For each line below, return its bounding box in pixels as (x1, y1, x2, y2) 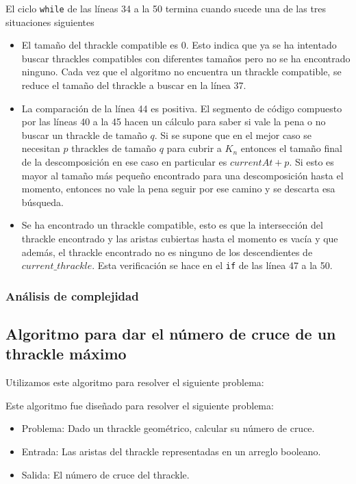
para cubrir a (166, 141, 222, 155)
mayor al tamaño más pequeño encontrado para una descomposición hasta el (21, 168, 344, 182)
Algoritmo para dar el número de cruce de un (5, 323, 336, 344)
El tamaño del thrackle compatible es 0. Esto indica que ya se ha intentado (21, 38, 337, 52)
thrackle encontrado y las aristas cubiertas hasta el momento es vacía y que (21, 231, 338, 245)
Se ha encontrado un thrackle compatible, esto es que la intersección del (21, 218, 323, 232)
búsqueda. (21, 194, 64, 209)
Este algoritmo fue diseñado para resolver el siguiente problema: (5, 398, 274, 412)
